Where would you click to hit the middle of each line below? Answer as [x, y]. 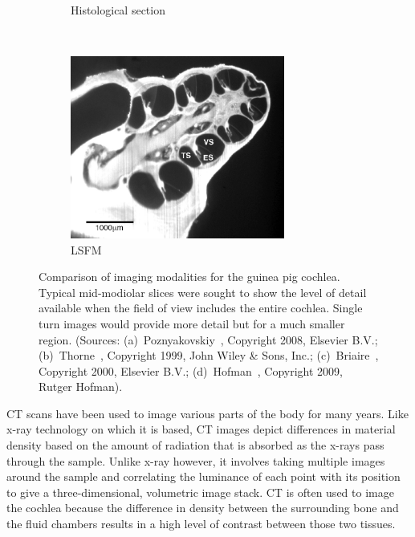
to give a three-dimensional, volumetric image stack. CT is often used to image [200, 492]
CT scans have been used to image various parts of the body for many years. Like [207, 413]
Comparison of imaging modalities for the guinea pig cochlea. [189, 277]
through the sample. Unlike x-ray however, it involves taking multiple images [196, 460]
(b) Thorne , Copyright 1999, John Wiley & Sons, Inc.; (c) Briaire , [209, 355]
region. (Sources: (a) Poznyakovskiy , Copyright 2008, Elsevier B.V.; [208, 339]
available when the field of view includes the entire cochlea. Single [201, 308]
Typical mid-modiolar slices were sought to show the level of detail [203, 292]
